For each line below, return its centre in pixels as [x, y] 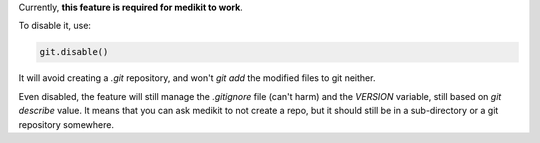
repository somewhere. [66, 124]
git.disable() [74, 52]
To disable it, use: [55, 26]
